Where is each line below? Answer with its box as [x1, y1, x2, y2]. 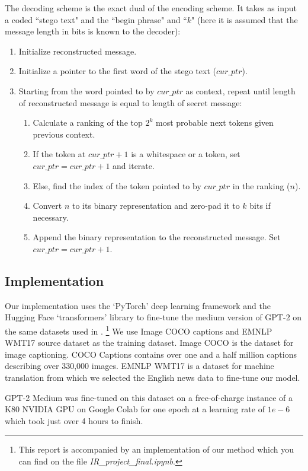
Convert [33, 199, 62, 212]
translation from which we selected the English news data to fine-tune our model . [5, 371, 300, 383]
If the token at [33, 148, 86, 160]
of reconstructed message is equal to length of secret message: [18, 96, 242, 109]
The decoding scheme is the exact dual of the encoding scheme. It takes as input [5, 2, 297, 14]
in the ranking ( [232, 179, 290, 192]
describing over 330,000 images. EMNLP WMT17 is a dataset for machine [5, 359, 274, 372]
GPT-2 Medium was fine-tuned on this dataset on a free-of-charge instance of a [5, 391, 293, 403]
